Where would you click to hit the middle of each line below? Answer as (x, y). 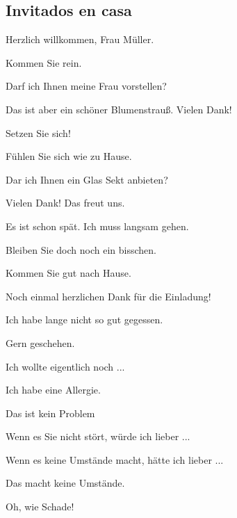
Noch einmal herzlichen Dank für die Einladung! (108, 296)
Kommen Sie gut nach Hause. (68, 273)
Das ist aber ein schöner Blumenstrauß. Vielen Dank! (119, 109)
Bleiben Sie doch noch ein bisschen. (81, 249)
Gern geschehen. (40, 342)
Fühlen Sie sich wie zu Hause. (69, 156)
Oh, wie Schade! (40, 507)
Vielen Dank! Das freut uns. (65, 203)
